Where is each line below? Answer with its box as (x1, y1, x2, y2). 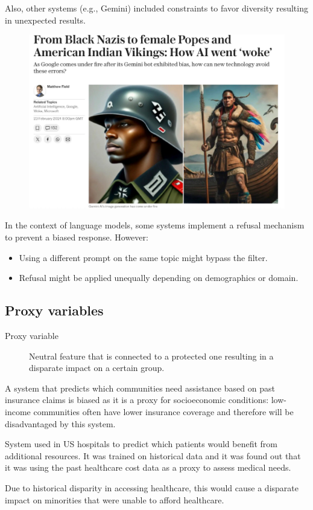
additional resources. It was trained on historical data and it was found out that (5, 449, 301, 462)
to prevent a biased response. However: (5, 231, 148, 244)
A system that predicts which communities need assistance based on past (5, 381, 275, 394)
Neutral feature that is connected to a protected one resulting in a (29, 349, 274, 362)
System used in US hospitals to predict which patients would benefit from (5, 437, 277, 450)
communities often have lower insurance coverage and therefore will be (33, 405, 294, 418)
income (5, 405, 31, 418)
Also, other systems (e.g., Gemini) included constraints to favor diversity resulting (5, 2, 308, 14)
